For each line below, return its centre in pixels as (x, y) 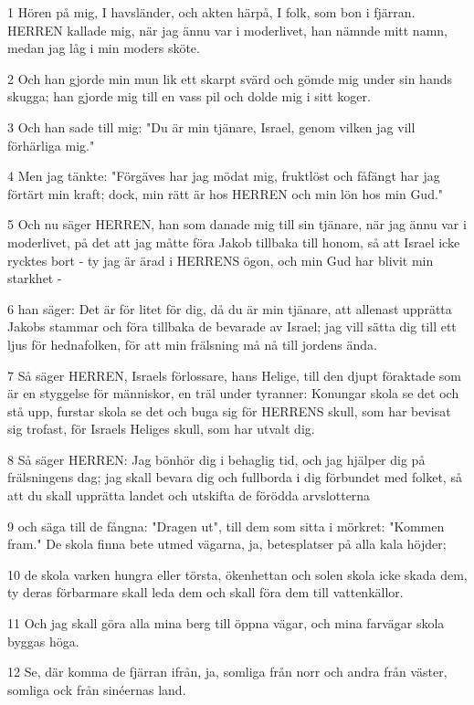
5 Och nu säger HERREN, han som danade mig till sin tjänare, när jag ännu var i (237, 224)
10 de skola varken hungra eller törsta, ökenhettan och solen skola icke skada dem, (237, 574)
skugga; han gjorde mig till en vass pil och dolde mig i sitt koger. (189, 96)
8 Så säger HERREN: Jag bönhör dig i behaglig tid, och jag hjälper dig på (216, 459)
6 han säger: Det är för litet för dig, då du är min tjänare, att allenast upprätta (230, 308)
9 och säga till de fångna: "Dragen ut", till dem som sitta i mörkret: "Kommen (226, 526)
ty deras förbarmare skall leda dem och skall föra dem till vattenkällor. (205, 592)
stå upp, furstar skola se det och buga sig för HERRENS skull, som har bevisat (229, 410)
